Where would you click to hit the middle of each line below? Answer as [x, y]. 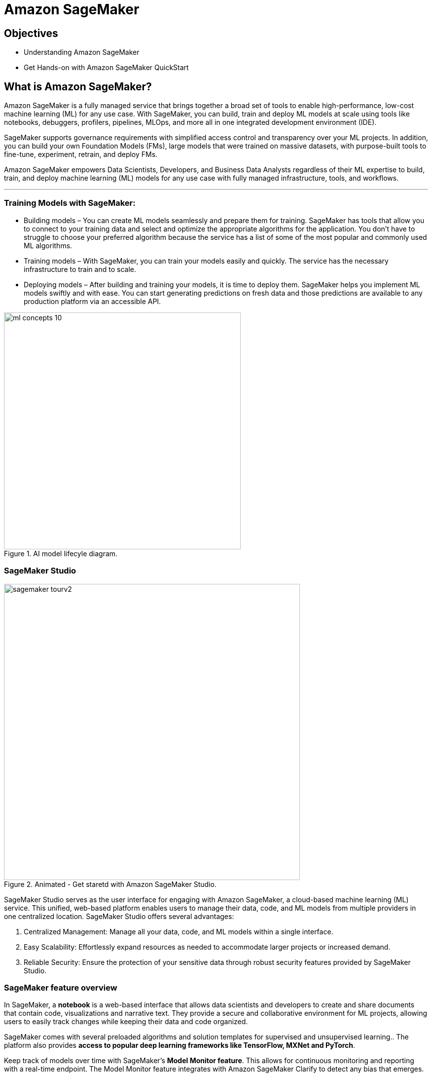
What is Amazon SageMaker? [78, 86]
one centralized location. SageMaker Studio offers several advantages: [119, 916]
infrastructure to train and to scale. [80, 269]
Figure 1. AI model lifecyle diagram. [61, 553]
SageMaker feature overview [61, 987]
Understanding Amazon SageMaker [82, 52]
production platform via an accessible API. [92, 301]
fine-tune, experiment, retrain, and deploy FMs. [81, 154]
